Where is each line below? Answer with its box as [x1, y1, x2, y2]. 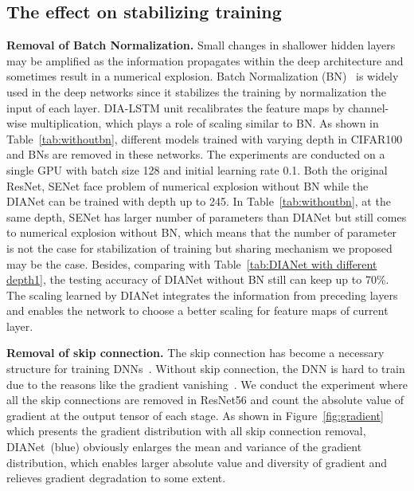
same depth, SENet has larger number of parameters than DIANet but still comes [6, 208, 407, 225]
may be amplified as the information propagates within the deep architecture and [6, 52, 404, 69]
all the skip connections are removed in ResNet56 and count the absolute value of [6, 391, 404, 408]
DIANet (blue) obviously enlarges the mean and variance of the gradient [6, 438, 362, 455]
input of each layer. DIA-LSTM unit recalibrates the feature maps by [6, 99, 345, 116]
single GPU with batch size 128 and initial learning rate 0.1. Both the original [6, 161, 388, 178]
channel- [348, 99, 389, 116]
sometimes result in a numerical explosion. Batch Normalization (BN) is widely [6, 68, 399, 84]
